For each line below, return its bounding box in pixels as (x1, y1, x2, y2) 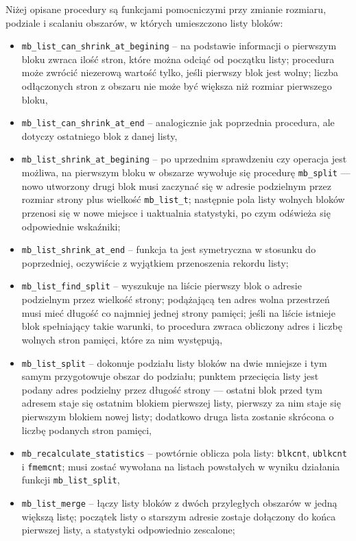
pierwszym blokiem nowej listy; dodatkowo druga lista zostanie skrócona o (21, 409, 334, 423)
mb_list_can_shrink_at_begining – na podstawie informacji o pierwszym (21, 38, 337, 53)
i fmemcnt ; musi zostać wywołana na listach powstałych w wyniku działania (21, 459, 340, 473)
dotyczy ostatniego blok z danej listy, (21, 128, 178, 143)
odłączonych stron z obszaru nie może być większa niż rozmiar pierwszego (21, 79, 332, 93)
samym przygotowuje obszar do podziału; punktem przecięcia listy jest (21, 369, 319, 383)
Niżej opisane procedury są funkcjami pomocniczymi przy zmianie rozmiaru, (5, 2, 327, 16)
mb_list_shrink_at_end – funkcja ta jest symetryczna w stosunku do (21, 242, 316, 256)
